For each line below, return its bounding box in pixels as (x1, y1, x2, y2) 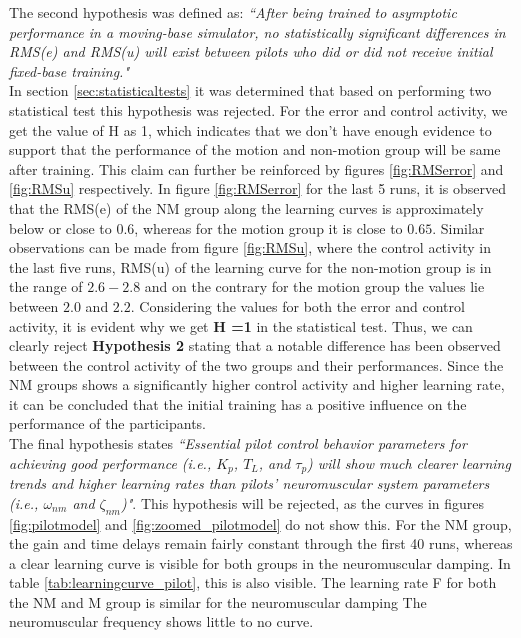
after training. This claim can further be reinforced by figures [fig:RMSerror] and (9, 158, 504, 179)
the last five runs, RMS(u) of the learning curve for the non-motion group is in (9, 256, 492, 277)
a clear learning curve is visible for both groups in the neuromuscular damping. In (9, 552, 511, 573)
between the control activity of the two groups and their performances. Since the (9, 354, 504, 375)
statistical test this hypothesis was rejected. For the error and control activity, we (9, 99, 508, 120)
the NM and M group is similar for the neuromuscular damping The (9, 591, 427, 612)
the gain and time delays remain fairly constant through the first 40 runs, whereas (9, 533, 513, 554)
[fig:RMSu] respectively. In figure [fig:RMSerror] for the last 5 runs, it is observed (9, 178, 506, 199)
